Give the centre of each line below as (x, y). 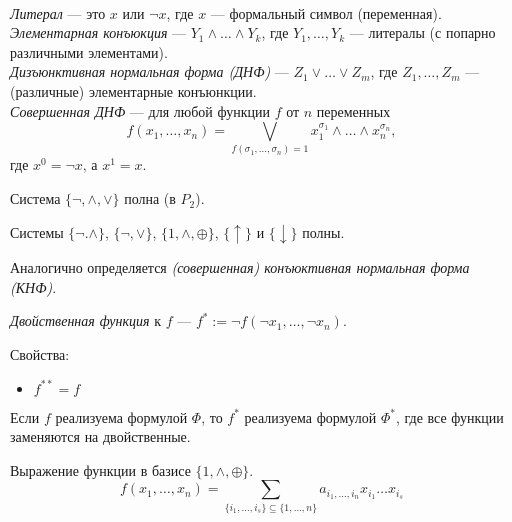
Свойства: (40, 353)
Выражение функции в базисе (100, 469)
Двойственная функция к (85, 320)
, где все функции (449, 416)
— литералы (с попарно (422, 32)
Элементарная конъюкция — (98, 32)
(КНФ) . (33, 286)
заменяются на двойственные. (100, 436)
